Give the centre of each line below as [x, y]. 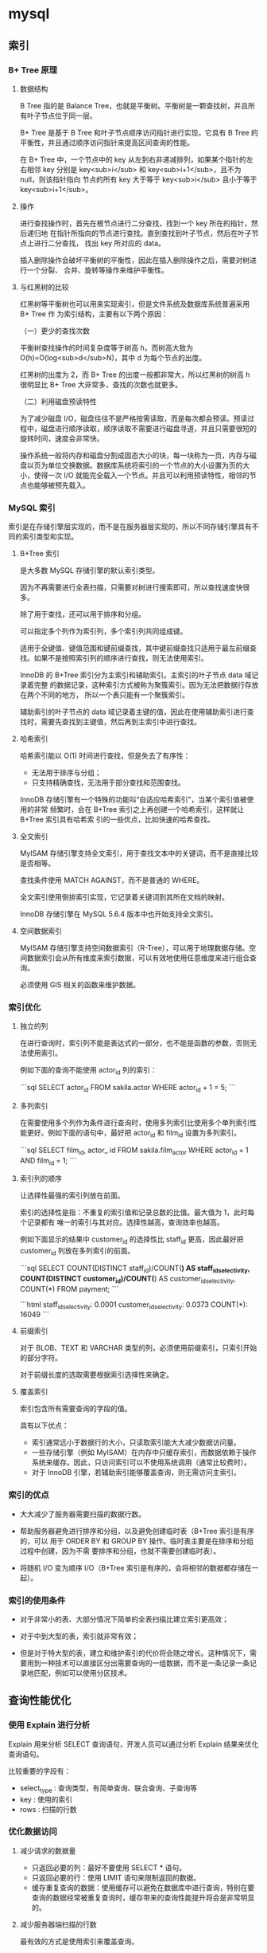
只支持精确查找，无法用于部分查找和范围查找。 [108, 782]
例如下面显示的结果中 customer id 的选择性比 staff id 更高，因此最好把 [132, 1240]
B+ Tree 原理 [33, 70]
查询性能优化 [40, 1701]
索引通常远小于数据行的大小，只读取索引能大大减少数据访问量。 [136, 1442]
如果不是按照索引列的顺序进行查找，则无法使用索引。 [121, 658]
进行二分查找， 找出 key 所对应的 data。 [99, 243]
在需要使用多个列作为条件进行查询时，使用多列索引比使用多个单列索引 [135, 1123]
